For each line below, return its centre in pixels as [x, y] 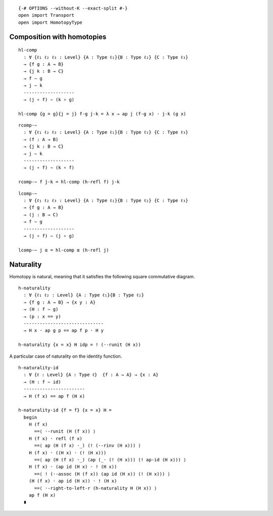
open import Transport [47, 15]
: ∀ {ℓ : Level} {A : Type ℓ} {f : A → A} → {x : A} [91, 375]
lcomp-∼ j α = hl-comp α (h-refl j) [64, 250]
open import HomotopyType [51, 22]
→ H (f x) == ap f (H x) [54, 396]
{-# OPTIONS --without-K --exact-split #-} [73, 8]
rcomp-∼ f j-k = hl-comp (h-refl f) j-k [69, 182]
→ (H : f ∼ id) [42, 382]
